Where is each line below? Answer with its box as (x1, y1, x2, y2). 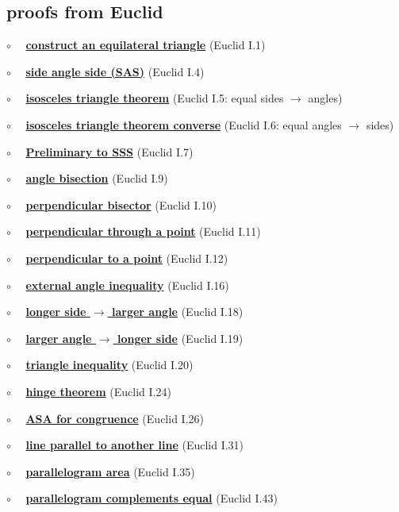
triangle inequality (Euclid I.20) (25, 356, 194, 373)
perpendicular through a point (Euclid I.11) (25, 223, 261, 240)
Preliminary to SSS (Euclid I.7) (25, 143, 194, 160)
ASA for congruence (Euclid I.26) (25, 410, 204, 426)
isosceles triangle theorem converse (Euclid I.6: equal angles (25, 116, 342, 133)
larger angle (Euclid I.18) (111, 303, 244, 320)
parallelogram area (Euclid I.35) (25, 463, 195, 479)
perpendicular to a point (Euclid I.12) (25, 249, 228, 266)
